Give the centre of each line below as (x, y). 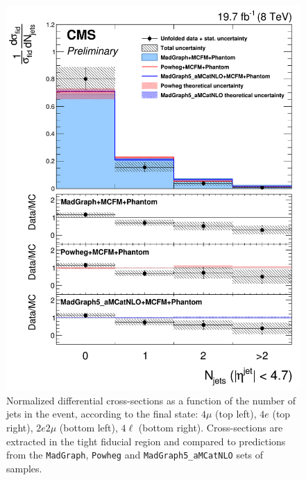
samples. (24, 468)
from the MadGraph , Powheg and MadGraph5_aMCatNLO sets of (135, 455)
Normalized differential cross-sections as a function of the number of (151, 400)
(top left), (236, 414)
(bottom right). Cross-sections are (211, 427)
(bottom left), (88, 427)
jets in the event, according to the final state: (102, 414)
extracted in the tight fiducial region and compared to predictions (146, 441)
